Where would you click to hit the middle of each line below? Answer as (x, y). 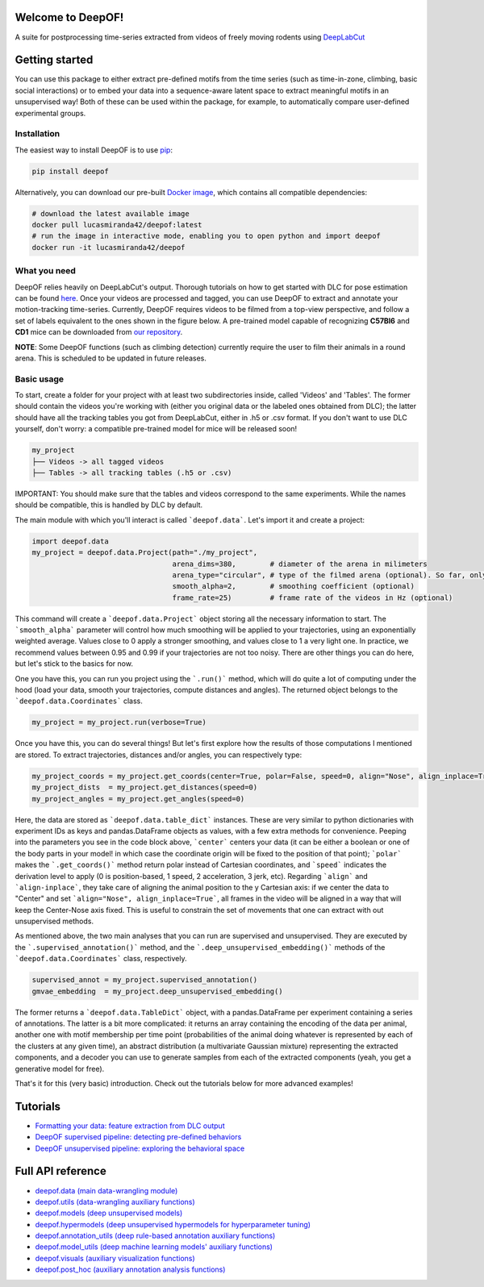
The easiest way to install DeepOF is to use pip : (94, 150)
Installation (38, 134)
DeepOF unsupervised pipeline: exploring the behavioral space (140, 1148)
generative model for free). (60, 1068)
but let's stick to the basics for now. (74, 664)
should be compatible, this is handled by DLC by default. (109, 505)
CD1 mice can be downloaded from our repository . (99, 332)
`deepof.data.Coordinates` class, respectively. (101, 959)
